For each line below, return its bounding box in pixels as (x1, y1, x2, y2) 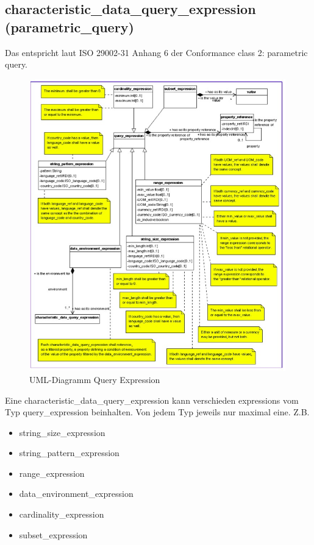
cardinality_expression (19, 508, 104, 521)
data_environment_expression (19, 487, 134, 500)
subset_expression (19, 528, 88, 541)
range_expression (19, 466, 85, 479)
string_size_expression (19, 426, 105, 438)
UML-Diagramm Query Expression (29, 373, 160, 385)
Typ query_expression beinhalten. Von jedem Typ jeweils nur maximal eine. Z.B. (5, 406, 310, 418)
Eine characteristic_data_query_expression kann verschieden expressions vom (5, 393, 299, 406)
